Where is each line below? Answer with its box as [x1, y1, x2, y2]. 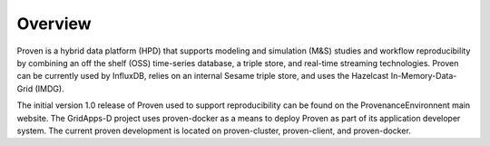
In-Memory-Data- [390, 71, 457, 82]
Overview [16, 14, 92, 34]
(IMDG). [34, 83, 64, 94]
